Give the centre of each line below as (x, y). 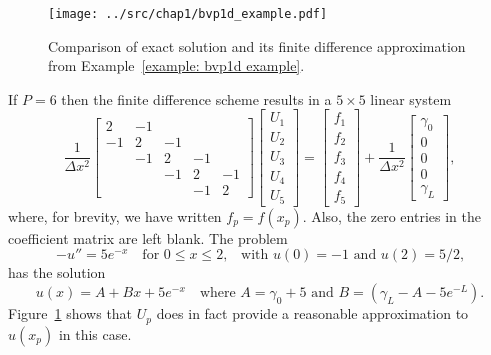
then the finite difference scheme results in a (196, 98)
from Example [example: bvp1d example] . (176, 65)
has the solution (57, 272)
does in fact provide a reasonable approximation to (312, 313)
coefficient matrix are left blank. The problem (148, 237)
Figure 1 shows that (70, 313)
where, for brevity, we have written (115, 215)
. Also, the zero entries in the (391, 215)
